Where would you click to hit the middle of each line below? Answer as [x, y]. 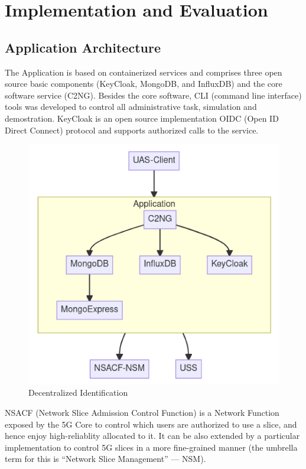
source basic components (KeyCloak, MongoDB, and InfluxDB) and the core [144, 84]
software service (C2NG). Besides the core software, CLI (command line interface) [153, 95]
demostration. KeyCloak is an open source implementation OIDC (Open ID [142, 118]
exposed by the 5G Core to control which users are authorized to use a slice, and [151, 424]
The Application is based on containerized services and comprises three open [144, 72]
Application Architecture [83, 47]
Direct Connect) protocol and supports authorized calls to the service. [132, 130]
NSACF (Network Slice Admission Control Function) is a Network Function [142, 413]
